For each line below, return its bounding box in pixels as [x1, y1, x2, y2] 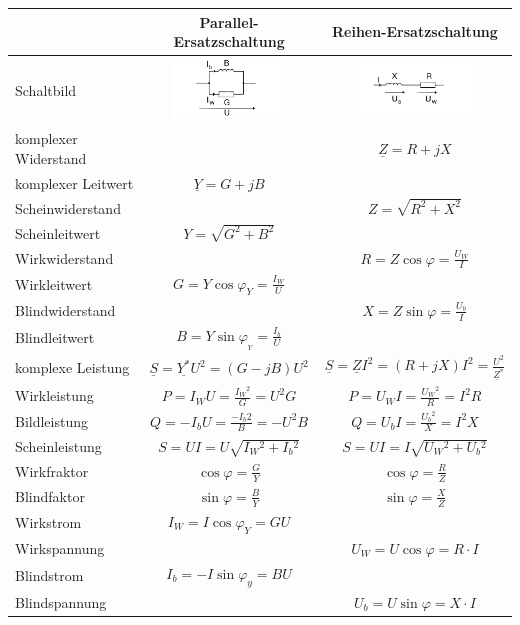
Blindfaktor [15, 485, 85, 506]
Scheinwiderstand [15, 197, 121, 218]
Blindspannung [15, 591, 107, 612]
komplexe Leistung [15, 357, 130, 378]
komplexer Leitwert [15, 172, 134, 193]
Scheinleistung [15, 435, 102, 456]
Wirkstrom [15, 511, 82, 532]
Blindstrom [15, 564, 84, 585]
